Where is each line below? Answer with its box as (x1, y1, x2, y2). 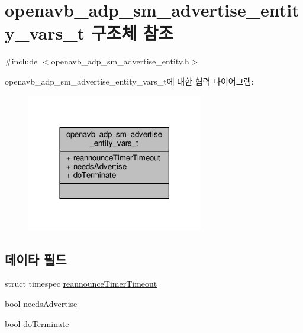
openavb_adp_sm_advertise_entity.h (51, 55, 189, 67)
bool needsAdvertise (5, 297, 78, 309)
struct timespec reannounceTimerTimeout (5, 277, 157, 290)
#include (5, 55, 38, 67)
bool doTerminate (5, 317, 69, 329)
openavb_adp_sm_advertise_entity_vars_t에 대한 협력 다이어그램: (5, 75, 254, 87)
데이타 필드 (5, 250, 67, 268)
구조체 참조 (91, 21, 174, 45)
